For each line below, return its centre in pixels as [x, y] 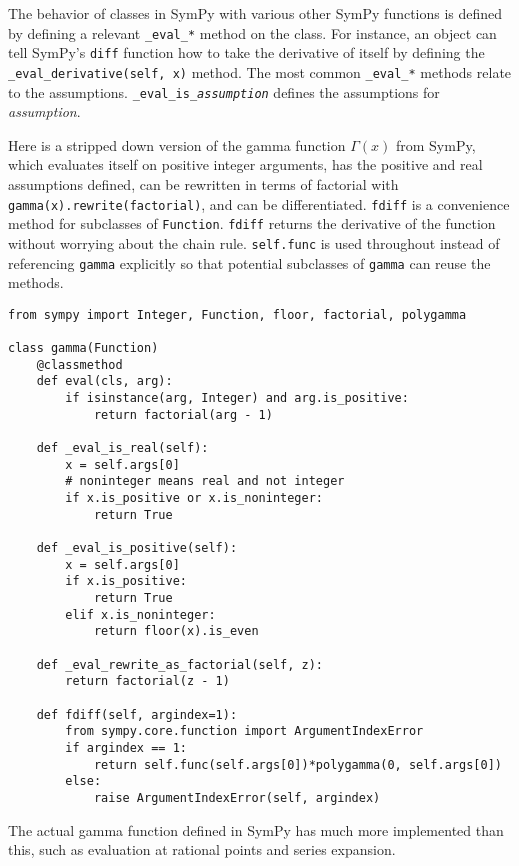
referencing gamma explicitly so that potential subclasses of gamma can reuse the [249, 262]
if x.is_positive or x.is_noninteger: [194, 498]
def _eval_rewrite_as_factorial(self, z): [179, 664]
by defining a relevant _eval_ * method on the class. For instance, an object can [252, 32]
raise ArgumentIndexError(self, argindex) [237, 797]
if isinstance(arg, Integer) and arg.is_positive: [237, 398]
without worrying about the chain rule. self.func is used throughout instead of [254, 242]
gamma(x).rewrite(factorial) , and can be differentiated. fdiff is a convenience [259, 203]
